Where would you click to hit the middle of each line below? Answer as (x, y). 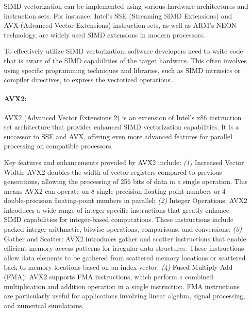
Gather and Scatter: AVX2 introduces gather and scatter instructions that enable (125, 238)
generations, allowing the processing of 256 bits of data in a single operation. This (126, 181)
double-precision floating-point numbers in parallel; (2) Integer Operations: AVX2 (126, 200)
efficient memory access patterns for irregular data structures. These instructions (124, 248)
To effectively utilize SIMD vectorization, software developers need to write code (124, 51)
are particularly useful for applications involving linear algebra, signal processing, (125, 296)
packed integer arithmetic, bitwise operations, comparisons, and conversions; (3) (123, 229)
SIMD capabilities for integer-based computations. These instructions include (119, 219)
